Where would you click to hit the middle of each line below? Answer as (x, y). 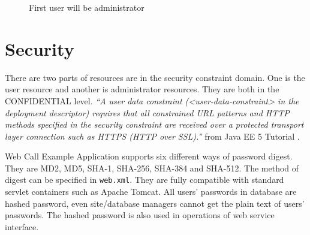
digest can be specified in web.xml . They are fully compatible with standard (145, 180)
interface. (22, 226)
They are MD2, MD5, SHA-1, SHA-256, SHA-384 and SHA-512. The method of (152, 168)
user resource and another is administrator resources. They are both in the (142, 89)
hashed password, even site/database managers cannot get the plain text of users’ (155, 203)
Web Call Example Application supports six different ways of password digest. (149, 156)
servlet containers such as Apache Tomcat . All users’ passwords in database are (151, 192)
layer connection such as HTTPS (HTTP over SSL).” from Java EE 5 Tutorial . (152, 136)
